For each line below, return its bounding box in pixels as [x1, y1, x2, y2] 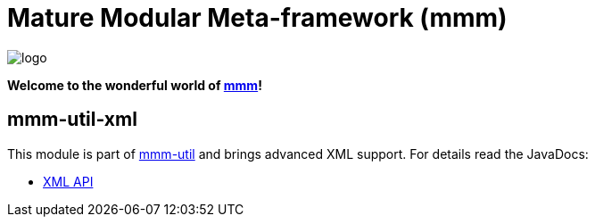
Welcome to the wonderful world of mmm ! [7, 77, 262, 93]
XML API [43, 173, 94, 189]
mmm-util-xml [7, 108, 137, 131]
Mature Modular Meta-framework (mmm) [7, 3, 508, 33]
